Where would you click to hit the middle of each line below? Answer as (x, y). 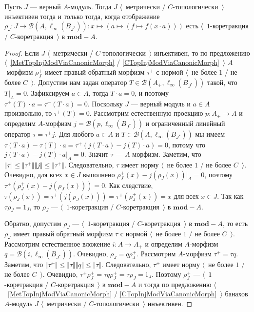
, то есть (235, 223)
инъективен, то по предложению (202, 52)
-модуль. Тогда (90, 6)
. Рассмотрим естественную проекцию (146, 113)
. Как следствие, (129, 185)
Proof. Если (22, 52)
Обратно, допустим (33, 223)
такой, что (222, 82)
